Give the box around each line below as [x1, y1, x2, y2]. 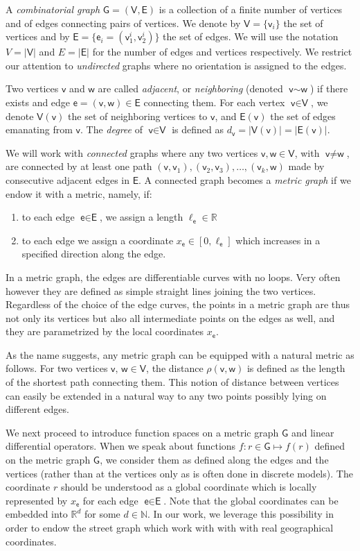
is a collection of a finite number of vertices [159, 2, 343, 16]
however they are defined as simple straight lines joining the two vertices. [6, 283, 316, 298]
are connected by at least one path [6, 159, 152, 173]
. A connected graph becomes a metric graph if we [138, 172, 351, 187]
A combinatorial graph [6, 2, 100, 16]
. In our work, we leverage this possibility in [147, 507, 334, 521]
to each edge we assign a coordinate [21, 232, 174, 247]
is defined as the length [246, 361, 345, 375]
